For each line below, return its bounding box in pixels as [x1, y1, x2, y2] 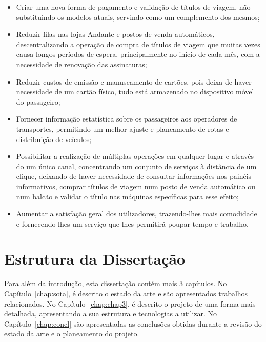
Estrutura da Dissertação [4, 248, 186, 269]
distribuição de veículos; [16, 133, 92, 144]
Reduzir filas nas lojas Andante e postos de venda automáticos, [16, 29, 215, 39]
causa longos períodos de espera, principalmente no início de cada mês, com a [16, 49, 260, 59]
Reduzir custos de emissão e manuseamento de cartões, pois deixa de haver [16, 76, 252, 87]
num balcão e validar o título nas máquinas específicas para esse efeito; [16, 191, 239, 202]
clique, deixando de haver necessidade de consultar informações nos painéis [16, 171, 252, 182]
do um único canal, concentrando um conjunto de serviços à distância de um [16, 160, 257, 171]
